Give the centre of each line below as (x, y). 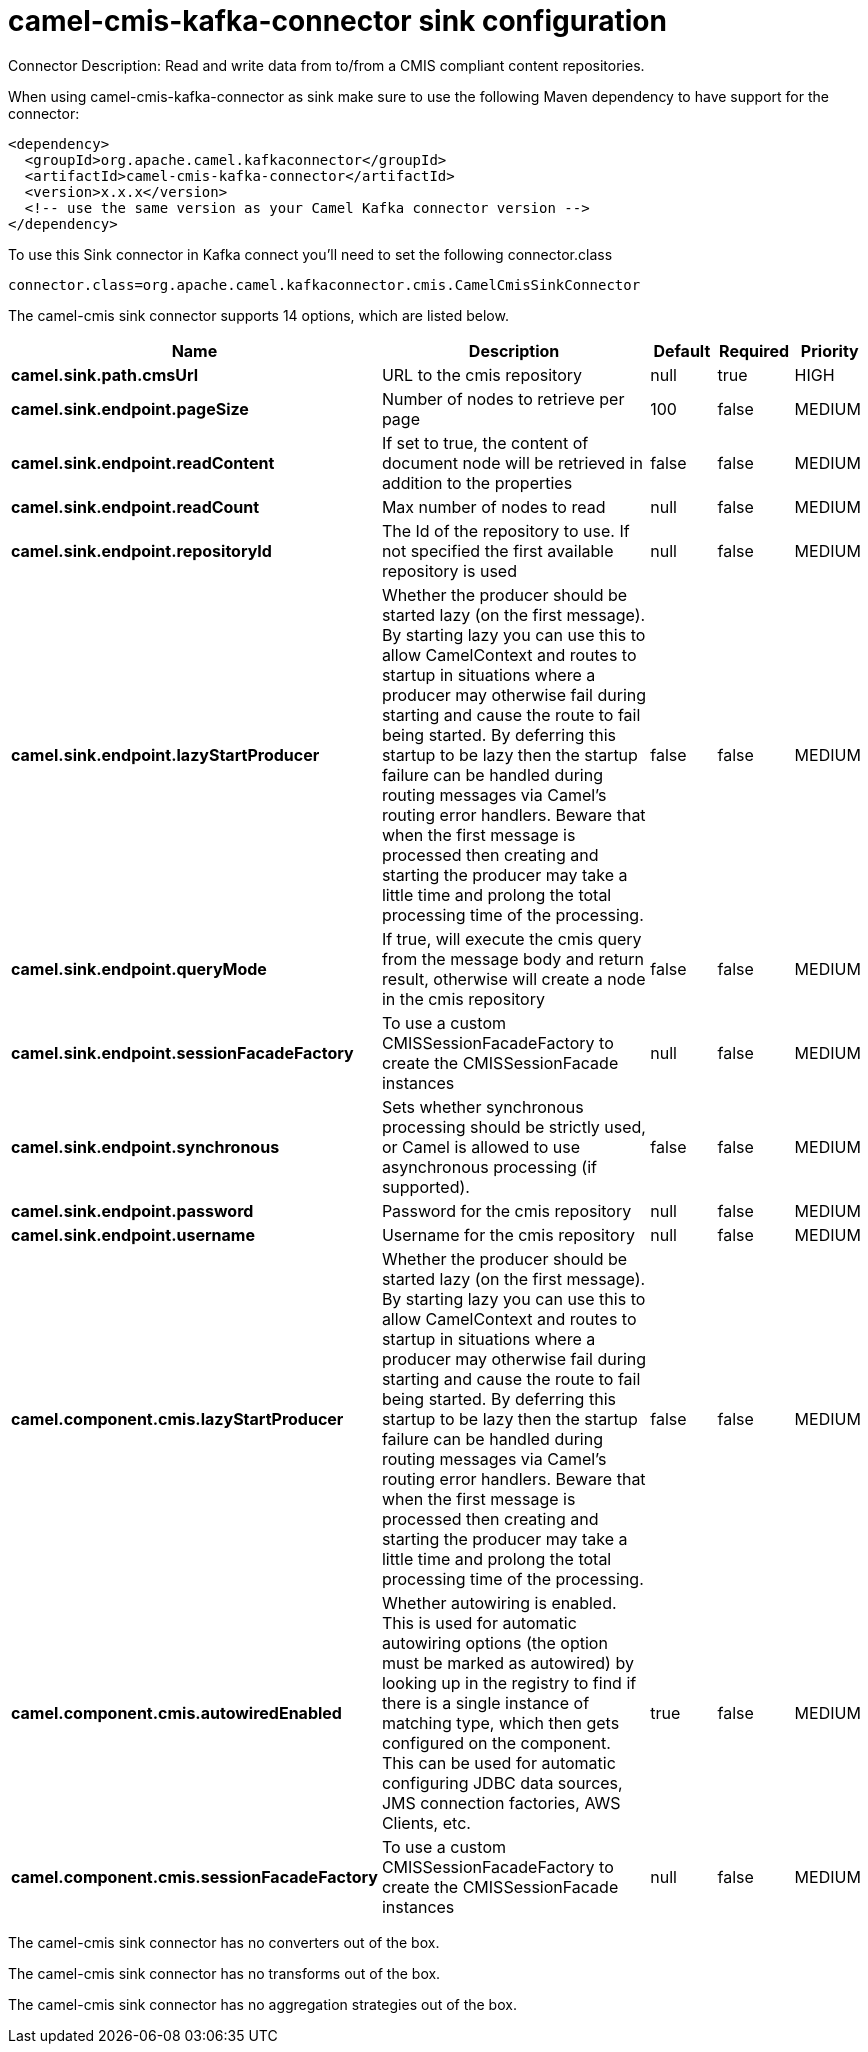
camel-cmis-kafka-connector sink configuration (337, 21)
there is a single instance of (485, 1702)
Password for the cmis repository (506, 1210)
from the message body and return (513, 958)
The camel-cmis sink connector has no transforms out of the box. (224, 1973)
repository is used (449, 570)
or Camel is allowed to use (481, 1146)
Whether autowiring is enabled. (499, 1602)
